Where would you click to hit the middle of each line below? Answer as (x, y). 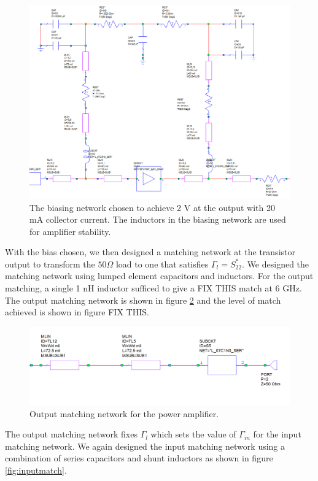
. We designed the (276, 264)
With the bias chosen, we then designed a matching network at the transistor (150, 252)
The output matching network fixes (71, 434)
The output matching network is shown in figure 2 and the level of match (143, 300)
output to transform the (50, 264)
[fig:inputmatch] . (36, 470)
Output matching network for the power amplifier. (124, 413)
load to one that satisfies (162, 264)
